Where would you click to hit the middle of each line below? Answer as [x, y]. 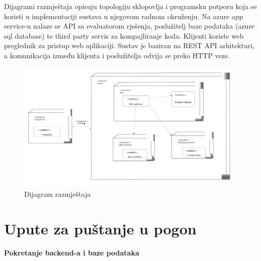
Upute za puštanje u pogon [100, 229]
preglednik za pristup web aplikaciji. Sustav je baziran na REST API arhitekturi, [129, 45]
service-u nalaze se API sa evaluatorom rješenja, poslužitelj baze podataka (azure [129, 26]
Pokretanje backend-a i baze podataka [72, 252]
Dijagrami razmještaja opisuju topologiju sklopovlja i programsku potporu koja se [130, 6]
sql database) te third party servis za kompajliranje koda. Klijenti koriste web [124, 35]
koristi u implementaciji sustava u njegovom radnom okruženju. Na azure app [124, 16]
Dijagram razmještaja [58, 194]
